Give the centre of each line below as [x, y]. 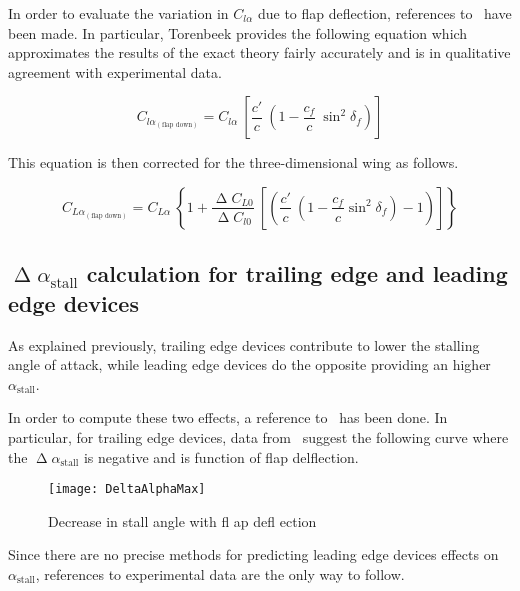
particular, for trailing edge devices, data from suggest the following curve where [258, 436]
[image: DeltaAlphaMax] [127, 489]
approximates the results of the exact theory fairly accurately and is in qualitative [259, 52]
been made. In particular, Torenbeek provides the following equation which [238, 32]
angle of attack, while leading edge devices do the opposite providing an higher [249, 364]
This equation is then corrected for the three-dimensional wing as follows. [233, 162]
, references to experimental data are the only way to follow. [220, 573]
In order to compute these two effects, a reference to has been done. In [228, 417]
